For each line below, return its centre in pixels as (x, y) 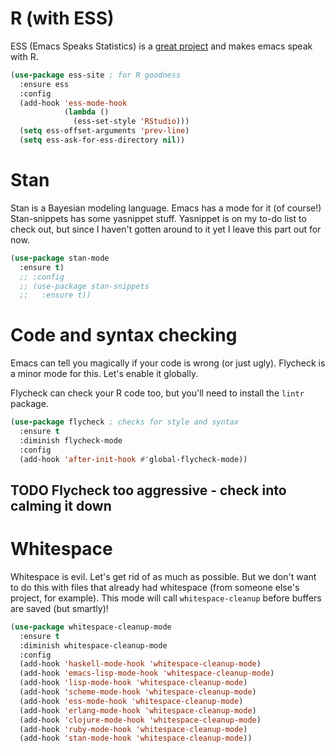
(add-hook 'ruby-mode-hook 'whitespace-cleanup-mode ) (133, 729)
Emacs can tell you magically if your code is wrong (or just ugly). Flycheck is (168, 363)
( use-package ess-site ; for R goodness (96, 75)
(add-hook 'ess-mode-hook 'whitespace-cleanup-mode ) (131, 701)
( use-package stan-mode (60, 258)
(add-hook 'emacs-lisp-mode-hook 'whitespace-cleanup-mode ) (147, 673)
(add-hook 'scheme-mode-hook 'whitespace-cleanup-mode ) (138, 692)
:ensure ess (44, 84)
